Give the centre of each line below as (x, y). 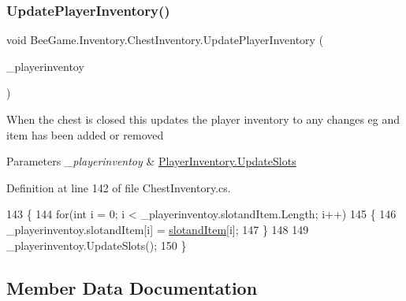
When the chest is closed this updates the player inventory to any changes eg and (203, 119)
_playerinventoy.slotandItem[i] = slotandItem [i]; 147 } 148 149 (158, 229)
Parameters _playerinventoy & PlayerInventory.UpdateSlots (151, 161)
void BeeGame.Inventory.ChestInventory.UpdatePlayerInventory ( (165, 40)
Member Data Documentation (132, 287)
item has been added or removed (85, 134)
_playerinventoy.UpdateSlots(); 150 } (97, 245)
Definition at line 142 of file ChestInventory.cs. (119, 187)
